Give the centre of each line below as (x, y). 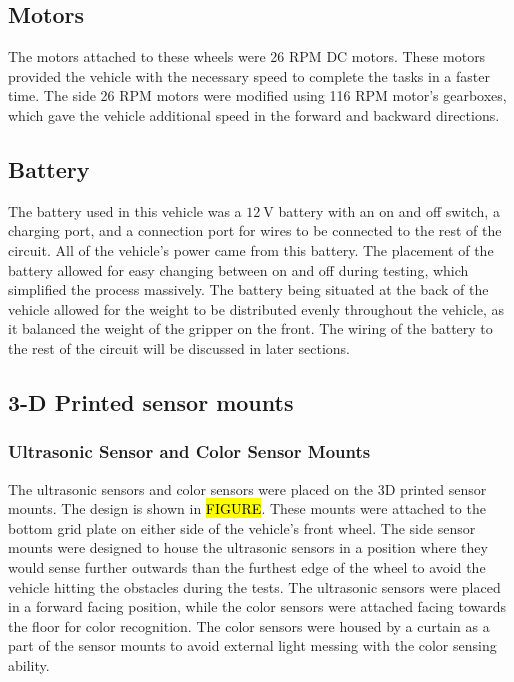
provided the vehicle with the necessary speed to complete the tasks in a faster (249, 75)
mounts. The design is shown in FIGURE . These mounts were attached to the (247, 508)
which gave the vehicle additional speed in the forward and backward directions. (254, 114)
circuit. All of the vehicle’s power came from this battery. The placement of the (251, 249)
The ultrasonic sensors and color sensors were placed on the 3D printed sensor (247, 488)
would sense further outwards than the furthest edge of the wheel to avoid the (247, 566)
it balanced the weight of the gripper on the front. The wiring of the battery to (250, 328)
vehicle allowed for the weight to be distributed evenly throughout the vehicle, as (256, 308)
